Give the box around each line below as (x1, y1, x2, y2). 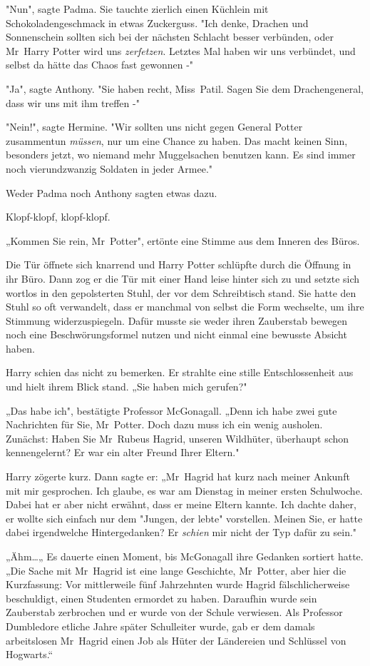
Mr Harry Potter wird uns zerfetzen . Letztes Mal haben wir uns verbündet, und (6, 43, 356, 58)
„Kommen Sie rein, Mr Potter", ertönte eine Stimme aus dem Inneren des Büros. (6, 233, 360, 248)
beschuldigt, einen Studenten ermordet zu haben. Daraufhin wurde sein (6, 590, 317, 605)
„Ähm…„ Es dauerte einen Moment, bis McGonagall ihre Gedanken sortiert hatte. (6, 549, 364, 563)
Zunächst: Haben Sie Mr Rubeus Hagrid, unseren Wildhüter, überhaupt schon (6, 430, 349, 445)
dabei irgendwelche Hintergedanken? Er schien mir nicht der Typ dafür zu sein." (6, 525, 357, 540)
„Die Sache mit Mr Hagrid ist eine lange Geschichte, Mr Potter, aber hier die (6, 562, 346, 577)
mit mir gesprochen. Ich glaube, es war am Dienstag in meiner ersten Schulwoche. (6, 483, 363, 498)
